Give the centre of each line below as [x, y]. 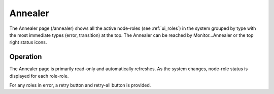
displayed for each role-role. [39, 76]
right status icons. [28, 42]
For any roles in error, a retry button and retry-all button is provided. [80, 85]
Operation [26, 57]
